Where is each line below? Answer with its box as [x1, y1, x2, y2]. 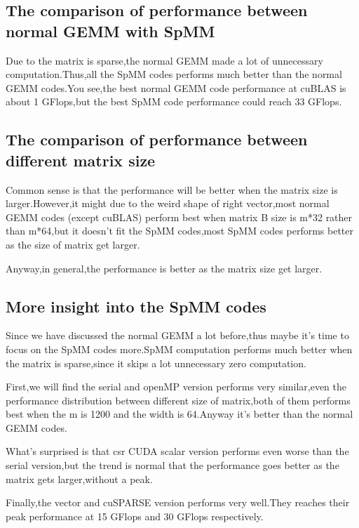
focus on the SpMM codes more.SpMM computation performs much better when [6, 341, 353, 356]
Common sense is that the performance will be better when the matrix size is [6, 182, 338, 197]
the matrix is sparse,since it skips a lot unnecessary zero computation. [6, 355, 306, 370]
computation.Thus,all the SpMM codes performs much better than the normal [6, 67, 342, 81]
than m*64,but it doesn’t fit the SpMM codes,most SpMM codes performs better [6, 223, 353, 238]
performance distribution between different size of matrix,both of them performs [6, 392, 351, 407]
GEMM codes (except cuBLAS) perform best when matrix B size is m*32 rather [6, 209, 353, 224]
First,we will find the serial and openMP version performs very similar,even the [6, 379, 347, 394]
